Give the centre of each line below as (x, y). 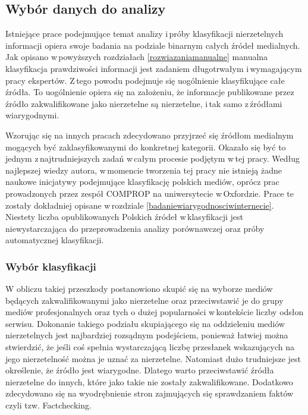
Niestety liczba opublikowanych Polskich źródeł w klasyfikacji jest (124, 217)
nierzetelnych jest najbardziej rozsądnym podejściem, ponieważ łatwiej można (147, 335)
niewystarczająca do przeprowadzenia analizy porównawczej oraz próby (135, 228)
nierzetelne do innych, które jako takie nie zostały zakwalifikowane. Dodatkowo (149, 381)
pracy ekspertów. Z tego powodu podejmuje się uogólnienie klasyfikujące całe (145, 80)
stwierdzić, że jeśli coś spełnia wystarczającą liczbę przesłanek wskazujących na (150, 347)
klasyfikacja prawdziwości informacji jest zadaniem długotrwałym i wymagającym (154, 68)
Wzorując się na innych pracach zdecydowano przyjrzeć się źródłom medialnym (150, 135)
